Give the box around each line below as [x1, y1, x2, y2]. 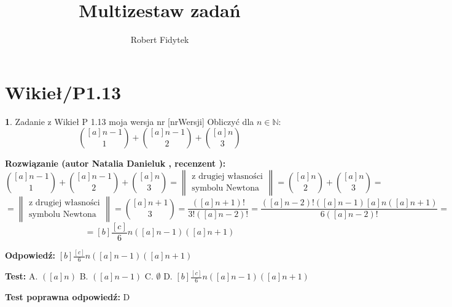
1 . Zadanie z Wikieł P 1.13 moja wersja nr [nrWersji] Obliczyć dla [5, 115, 254, 127]
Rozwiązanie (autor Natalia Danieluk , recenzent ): [5, 157, 226, 170]
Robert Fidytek [130, 33, 189, 46]
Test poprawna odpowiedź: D [5, 290, 130, 303]
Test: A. [5, 270, 38, 282]
